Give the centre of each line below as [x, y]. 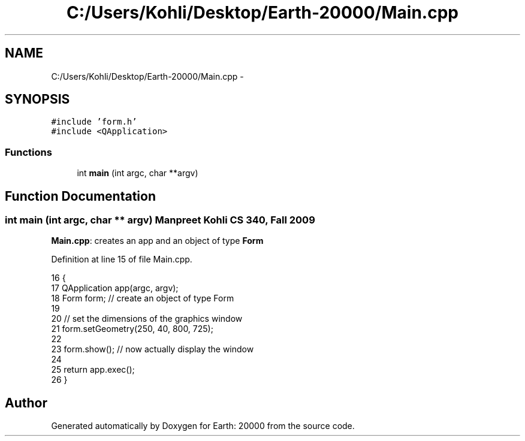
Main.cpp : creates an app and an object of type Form [157, 241]
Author [26, 403]
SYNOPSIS [37, 99]
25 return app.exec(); [93, 370]
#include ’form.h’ [94, 122]
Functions [28, 152]
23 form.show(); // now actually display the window [153, 349]
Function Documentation [80, 196]
